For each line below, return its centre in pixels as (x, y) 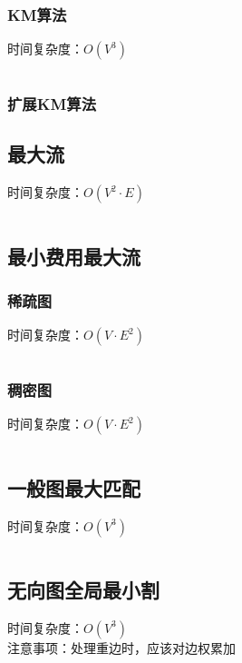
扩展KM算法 (52, 104)
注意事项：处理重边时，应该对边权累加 (121, 647)
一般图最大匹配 (74, 487)
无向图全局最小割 (83, 590)
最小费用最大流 (74, 256)
